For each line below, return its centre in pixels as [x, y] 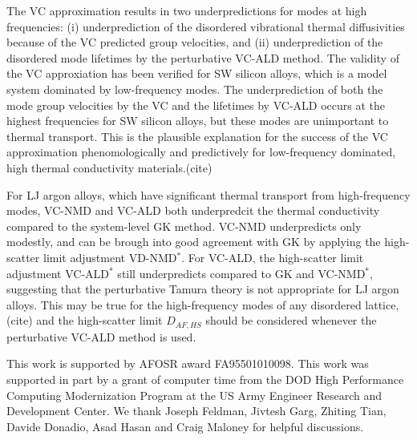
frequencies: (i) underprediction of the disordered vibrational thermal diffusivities [206, 26]
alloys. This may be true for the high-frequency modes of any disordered [184, 304]
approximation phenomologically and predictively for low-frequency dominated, [201, 152]
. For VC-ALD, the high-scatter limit [273, 257]
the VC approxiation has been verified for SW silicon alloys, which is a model [197, 73]
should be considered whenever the [291, 320]
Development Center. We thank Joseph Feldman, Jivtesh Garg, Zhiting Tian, [196, 411]
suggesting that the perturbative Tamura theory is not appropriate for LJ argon [203, 289]
